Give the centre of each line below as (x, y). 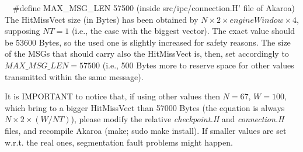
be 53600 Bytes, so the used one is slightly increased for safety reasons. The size (148, 42)
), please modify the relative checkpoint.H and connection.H (177, 119)
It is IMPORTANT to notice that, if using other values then (112, 96)
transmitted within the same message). (74, 76)
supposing (22, 31)
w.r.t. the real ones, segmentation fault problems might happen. (119, 142)
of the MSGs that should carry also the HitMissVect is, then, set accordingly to (147, 53)
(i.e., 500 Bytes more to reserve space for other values (198, 65)
